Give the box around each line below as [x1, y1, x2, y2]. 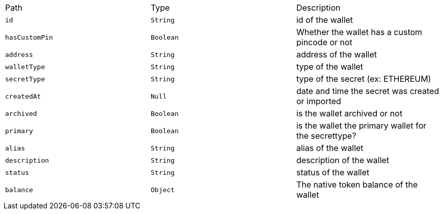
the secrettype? [296, 131, 356, 141]
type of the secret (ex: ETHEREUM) [296, 74, 431, 84]
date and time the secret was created [296, 86, 439, 96]
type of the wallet [296, 62, 364, 72]
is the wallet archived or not [296, 108, 403, 118]
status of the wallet [296, 167, 370, 177]
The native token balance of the [296, 179, 418, 190]
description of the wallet [296, 155, 390, 165]
